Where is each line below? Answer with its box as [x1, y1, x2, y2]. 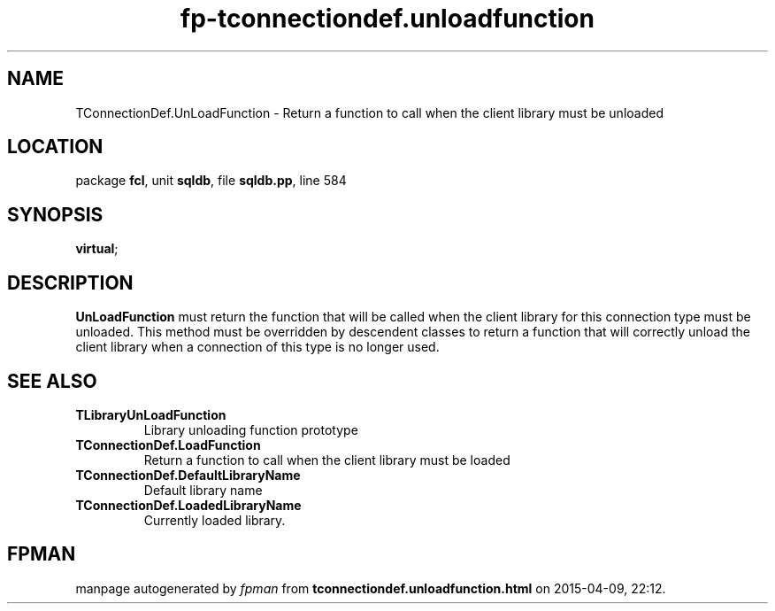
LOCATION [7, 135, 104, 159]
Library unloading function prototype [143, 422, 358, 437]
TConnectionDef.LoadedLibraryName [75, 497, 302, 513]
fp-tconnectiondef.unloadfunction [180, 4, 595, 34]
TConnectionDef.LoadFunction [75, 437, 261, 452]
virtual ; [75, 241, 119, 257]
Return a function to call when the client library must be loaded [143, 452, 510, 468]
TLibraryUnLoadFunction [75, 406, 226, 422]
